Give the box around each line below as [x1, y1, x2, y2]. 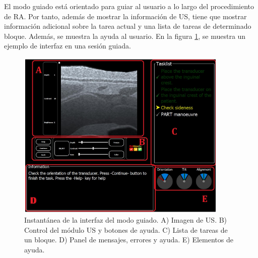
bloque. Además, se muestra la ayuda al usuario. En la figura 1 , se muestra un [4, 30, 246, 41]
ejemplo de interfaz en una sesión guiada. [4, 40, 131, 51]
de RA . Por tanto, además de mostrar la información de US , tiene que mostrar [4, 11, 247, 21]
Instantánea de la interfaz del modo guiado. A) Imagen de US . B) [24, 215, 227, 225]
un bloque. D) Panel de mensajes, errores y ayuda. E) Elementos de [24, 234, 233, 245]
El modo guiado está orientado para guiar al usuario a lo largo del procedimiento [4, 1, 254, 11]
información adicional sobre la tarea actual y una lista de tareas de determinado [4, 21, 251, 31]
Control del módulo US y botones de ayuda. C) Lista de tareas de [24, 224, 228, 235]
